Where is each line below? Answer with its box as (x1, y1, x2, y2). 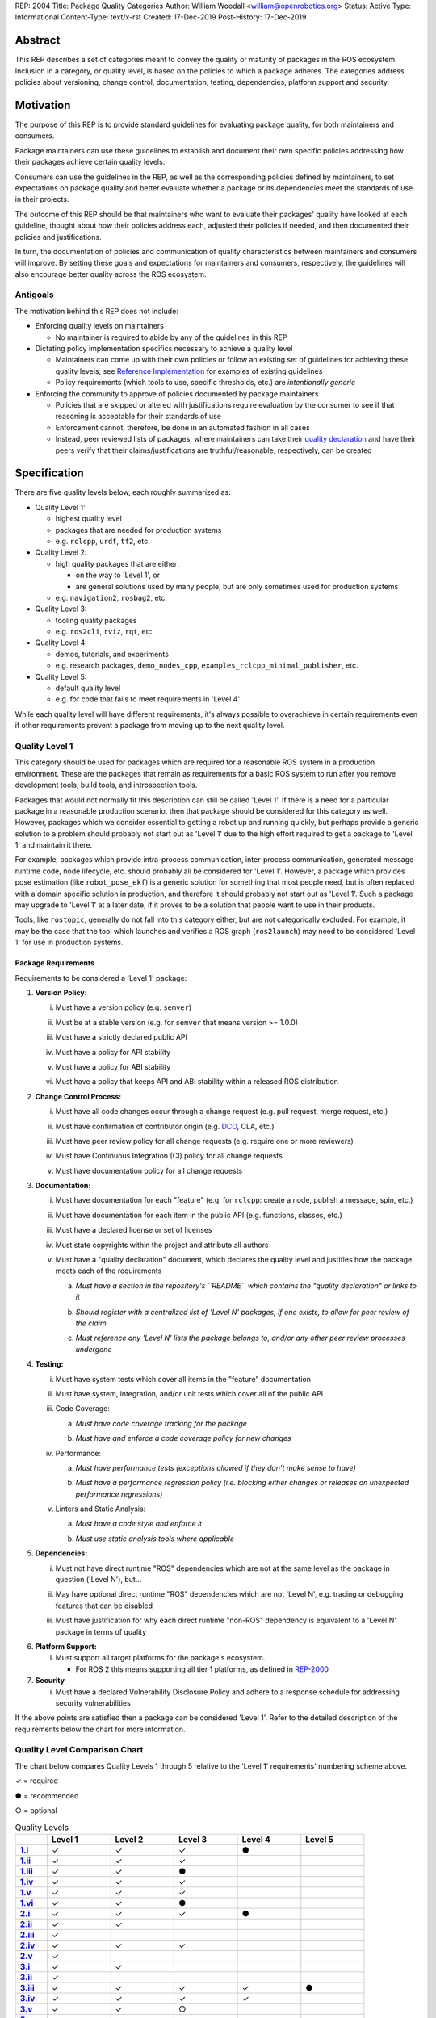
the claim (75, 1318, 107, 1328)
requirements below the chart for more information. (15, 1724, 186, 1734)
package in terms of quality (55, 1627, 147, 1636)
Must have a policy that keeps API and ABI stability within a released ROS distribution (55, 1077, 338, 1086)
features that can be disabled (55, 1601, 153, 1610)
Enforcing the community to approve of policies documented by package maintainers (35, 388, 319, 399)
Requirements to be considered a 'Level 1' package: (15, 973, 187, 982)
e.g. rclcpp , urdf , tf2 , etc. (55, 536, 150, 546)
